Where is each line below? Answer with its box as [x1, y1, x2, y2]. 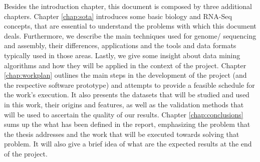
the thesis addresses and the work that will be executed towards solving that [4, 128, 239, 139]
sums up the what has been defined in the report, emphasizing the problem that [4, 119, 250, 129]
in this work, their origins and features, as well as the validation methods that [4, 99, 244, 109]
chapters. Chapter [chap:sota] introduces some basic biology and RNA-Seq [4, 11, 232, 21]
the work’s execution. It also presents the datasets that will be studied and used [4, 89, 249, 100]
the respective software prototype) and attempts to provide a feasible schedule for [4, 79, 255, 90]
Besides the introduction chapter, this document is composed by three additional [4, 1, 252, 11]
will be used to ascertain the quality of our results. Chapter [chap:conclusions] [4, 109, 243, 119]
